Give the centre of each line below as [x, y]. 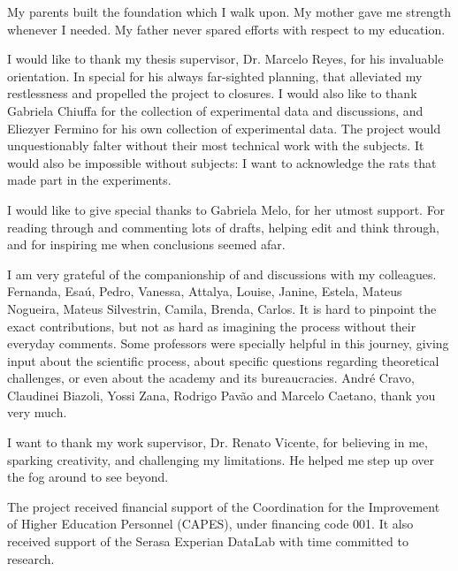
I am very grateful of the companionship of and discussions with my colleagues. [222, 274]
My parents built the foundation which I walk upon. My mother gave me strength [229, 11]
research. [31, 558]
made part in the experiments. [89, 180]
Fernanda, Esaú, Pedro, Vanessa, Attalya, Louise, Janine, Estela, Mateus [205, 291]
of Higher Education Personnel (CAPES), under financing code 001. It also [210, 524]
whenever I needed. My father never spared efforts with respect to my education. [226, 29]
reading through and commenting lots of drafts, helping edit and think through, [223, 227]
